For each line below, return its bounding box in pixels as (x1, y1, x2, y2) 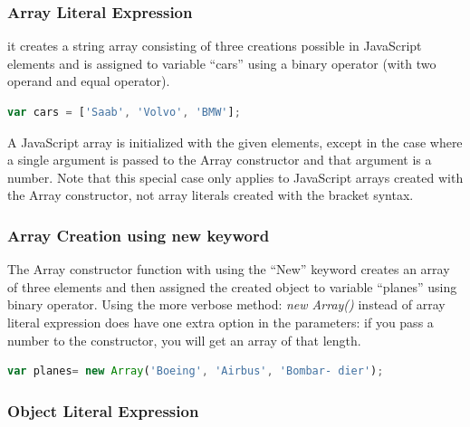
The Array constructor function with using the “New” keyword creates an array (7, 260, 450, 279)
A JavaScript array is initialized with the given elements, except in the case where (7, 132, 463, 151)
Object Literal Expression (7, 399, 199, 422)
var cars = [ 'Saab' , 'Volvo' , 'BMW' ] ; (7, 106, 241, 119)
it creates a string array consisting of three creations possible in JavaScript (7, 36, 422, 55)
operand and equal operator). (7, 71, 170, 90)
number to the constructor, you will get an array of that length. (7, 330, 361, 349)
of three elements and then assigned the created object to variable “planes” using (7, 277, 457, 296)
